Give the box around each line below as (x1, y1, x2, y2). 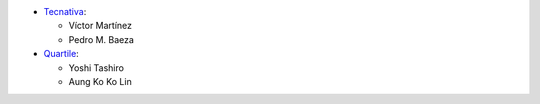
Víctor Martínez (68, 20, 133, 32)
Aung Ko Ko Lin (68, 75, 132, 87)
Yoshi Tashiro (68, 61, 125, 74)
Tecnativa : (43, 6, 87, 17)
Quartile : (43, 48, 79, 60)
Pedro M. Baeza (68, 33, 135, 45)
